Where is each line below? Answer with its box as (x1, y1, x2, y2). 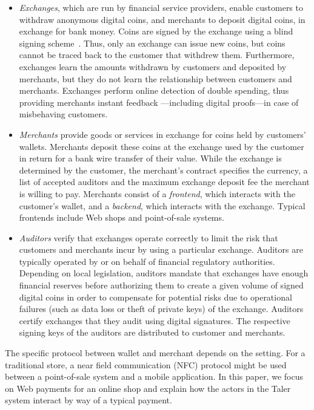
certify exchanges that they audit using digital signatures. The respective (19, 314, 290, 327)
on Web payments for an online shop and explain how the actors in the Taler (5, 382, 291, 394)
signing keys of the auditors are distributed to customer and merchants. (19, 326, 286, 339)
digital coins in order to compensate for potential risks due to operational (19, 290, 292, 303)
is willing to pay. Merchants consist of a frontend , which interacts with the (19, 187, 295, 200)
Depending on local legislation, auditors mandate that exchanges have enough (19, 267, 309, 279)
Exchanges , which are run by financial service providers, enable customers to (19, 1, 303, 13)
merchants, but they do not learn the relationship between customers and (19, 72, 292, 85)
